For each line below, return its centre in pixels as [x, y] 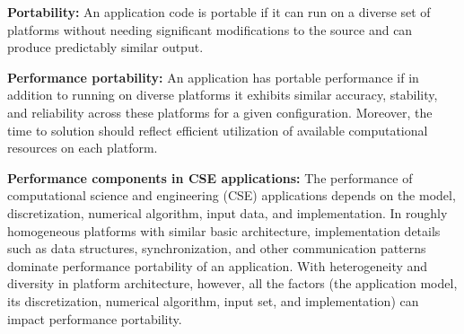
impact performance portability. [95, 318]
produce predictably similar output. [105, 47]
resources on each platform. [83, 148]
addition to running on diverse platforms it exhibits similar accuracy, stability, [223, 95]
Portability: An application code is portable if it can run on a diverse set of [219, 12]
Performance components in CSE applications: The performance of [210, 177]
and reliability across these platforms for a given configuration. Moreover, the [220, 112]
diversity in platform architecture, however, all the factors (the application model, [232, 283]
